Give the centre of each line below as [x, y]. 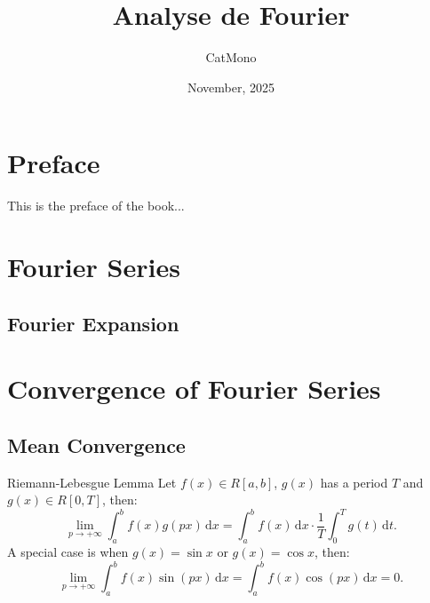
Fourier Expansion [93, 323]
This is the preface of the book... [96, 206]
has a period [354, 482]
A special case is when [68, 552]
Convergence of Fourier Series [194, 389]
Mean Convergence [96, 444]
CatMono [231, 57]
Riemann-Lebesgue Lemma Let [92, 482]
